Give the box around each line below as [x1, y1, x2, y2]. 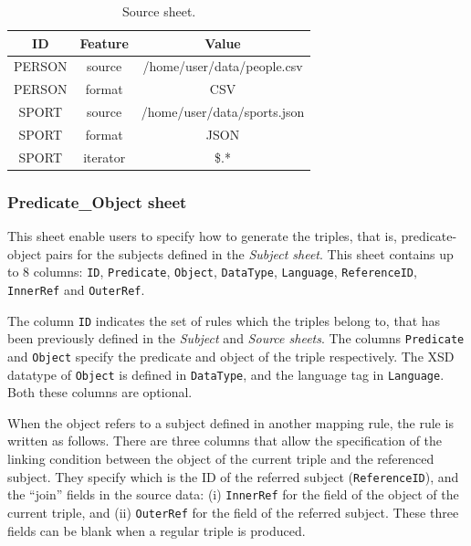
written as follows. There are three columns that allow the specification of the [7, 431, 443, 450]
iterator [83, 147, 126, 166]
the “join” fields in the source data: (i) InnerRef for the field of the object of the [7, 485, 459, 504]
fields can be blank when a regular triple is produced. [7, 520, 306, 540]
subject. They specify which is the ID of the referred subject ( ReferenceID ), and [7, 467, 459, 486]
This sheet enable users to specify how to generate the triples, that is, [7, 226, 397, 246]
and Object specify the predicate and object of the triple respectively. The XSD [7, 346, 455, 365]
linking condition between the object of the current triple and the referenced [7, 449, 434, 468]
